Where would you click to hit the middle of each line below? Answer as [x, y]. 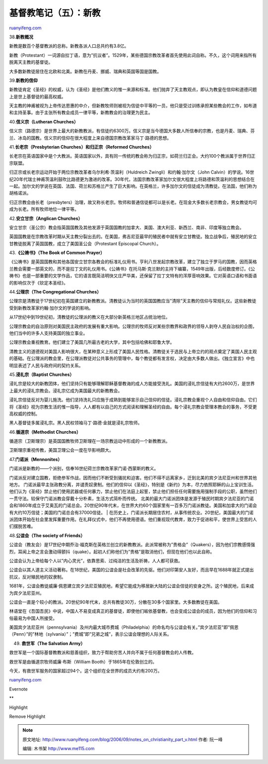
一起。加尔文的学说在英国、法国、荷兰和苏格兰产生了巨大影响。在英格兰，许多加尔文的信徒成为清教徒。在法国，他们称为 [133, 186]
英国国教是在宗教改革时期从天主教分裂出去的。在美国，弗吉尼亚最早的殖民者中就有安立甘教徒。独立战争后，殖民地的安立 [133, 237]
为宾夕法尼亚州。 [27, 593]
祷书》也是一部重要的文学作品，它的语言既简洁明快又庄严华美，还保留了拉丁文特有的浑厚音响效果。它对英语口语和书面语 [133, 276]
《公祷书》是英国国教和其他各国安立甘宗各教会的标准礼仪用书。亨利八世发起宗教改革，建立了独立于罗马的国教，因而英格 [133, 262]
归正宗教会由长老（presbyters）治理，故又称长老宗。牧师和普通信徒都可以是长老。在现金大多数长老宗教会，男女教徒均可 [133, 202]
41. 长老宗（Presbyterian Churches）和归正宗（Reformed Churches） [82, 147]
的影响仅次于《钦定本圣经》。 [38, 283]
